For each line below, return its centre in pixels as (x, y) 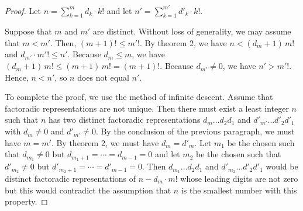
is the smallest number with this (239, 190)
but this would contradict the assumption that (88, 190)
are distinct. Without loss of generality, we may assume (192, 31)
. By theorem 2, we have (183, 42)
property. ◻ (26, 201)
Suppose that (28, 31)
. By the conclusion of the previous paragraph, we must (195, 131)
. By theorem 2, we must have (105, 142)
